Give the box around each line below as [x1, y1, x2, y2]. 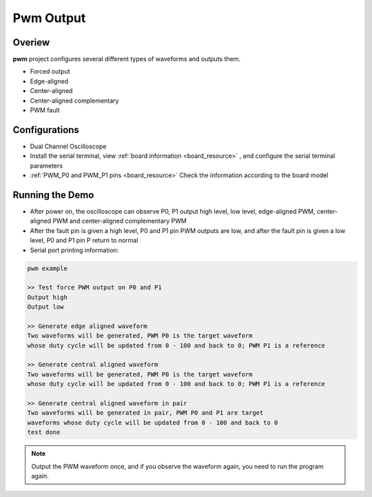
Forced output [30, 68, 70, 76]
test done [27, 428, 61, 436]
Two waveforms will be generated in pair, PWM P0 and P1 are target [27, 409, 264, 417]
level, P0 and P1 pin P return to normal [30, 236, 138, 245]
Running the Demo [12, 189, 94, 201]
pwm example [27, 264, 68, 272]
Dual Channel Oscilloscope [30, 142, 107, 150]
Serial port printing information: [30, 245, 119, 254]
